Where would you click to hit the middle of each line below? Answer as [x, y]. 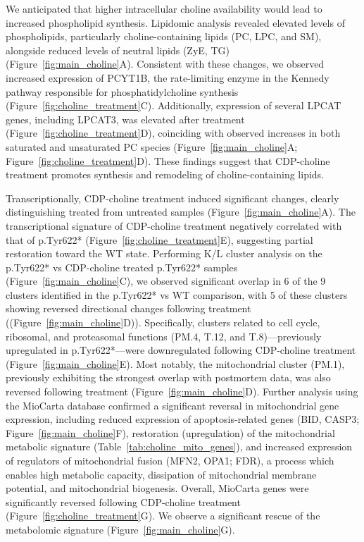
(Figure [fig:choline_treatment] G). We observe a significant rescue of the [163, 516]
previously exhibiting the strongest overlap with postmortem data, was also [168, 377]
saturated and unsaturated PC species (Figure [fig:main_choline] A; [152, 146]
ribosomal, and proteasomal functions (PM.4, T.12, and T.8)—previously [164, 336]
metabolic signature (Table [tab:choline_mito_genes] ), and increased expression [179, 446]
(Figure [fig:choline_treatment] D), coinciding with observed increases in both [173, 133]
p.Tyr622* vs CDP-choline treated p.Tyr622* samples [122, 267]
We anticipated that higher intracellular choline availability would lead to [164, 8]
